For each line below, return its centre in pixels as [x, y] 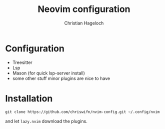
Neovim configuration [84, 9]
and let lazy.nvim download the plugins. [46, 121]
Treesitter [22, 62]
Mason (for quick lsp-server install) [48, 73]
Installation [29, 98]
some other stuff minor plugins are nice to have [61, 78]
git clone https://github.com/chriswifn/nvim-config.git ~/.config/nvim [82, 112]
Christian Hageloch [84, 23]
